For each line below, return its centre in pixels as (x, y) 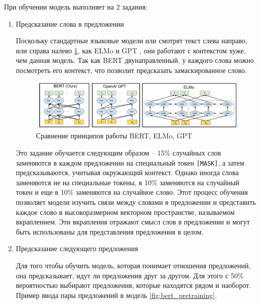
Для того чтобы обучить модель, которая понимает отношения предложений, (133, 265)
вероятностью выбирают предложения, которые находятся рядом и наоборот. (134, 285)
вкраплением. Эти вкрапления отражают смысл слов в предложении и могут (133, 222)
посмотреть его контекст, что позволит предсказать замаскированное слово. (131, 70)
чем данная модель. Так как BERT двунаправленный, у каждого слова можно (135, 60)
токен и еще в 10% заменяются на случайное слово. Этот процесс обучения (132, 192)
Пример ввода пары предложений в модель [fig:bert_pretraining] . (116, 295)
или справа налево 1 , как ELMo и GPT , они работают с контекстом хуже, (131, 50)
